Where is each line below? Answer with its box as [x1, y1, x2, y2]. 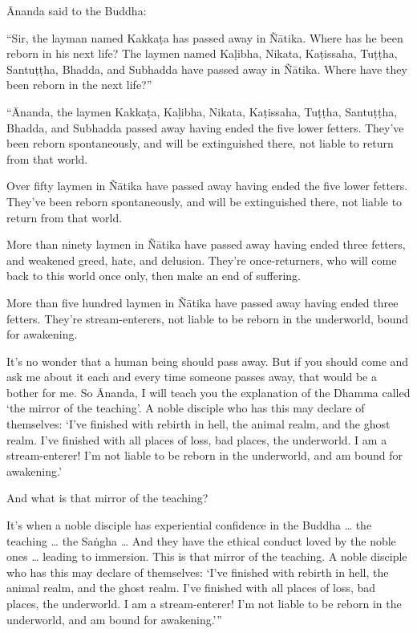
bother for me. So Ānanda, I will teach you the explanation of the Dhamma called [6, 383, 411, 400]
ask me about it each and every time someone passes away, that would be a [6, 368, 377, 385]
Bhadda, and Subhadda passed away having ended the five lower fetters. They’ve [6, 119, 404, 136]
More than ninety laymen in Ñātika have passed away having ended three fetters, [6, 236, 406, 253]
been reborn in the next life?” [6, 76, 152, 93]
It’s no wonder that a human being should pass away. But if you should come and [6, 352, 409, 369]
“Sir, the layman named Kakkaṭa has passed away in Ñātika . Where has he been [6, 29, 403, 46]
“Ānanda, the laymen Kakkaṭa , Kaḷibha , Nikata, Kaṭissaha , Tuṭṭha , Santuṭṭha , [6, 103, 398, 120]
